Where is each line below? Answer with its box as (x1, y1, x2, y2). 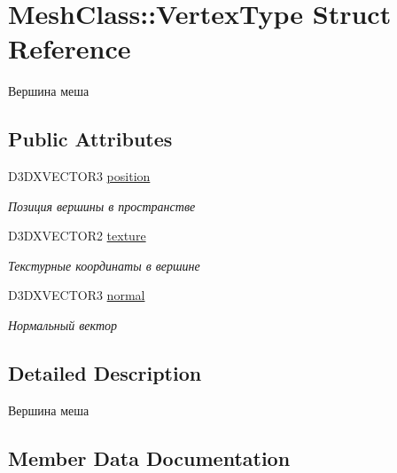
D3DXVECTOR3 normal (8, 286, 145, 304)
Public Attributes (8, 125, 173, 153)
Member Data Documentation (8, 444, 291, 471)
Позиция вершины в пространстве (8, 196, 196, 215)
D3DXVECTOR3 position (8, 167, 151, 185)
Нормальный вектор (8, 316, 118, 335)
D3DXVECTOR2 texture (8, 226, 146, 245)
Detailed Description (8, 359, 202, 387)
